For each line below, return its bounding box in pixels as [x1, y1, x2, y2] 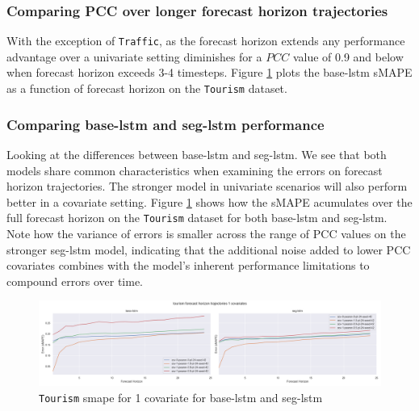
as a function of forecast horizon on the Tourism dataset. [6, 80, 287, 97]
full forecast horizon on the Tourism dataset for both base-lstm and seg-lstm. [6, 209, 388, 226]
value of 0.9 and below [292, 48, 404, 65]
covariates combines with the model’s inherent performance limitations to [6, 257, 370, 274]
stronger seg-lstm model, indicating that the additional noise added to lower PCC [6, 241, 411, 258]
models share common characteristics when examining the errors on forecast [6, 161, 383, 178]
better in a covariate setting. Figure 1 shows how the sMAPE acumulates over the [6, 193, 413, 210]
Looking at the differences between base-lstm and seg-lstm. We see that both [6, 145, 387, 162]
